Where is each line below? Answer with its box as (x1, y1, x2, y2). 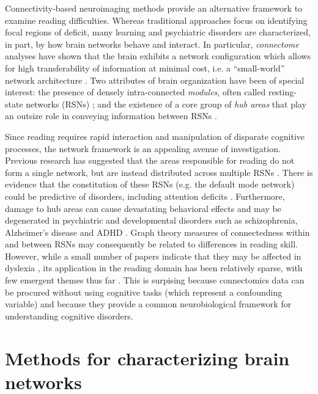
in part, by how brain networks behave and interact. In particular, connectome (5, 37, 299, 50)
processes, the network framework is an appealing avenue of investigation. (5, 142, 281, 155)
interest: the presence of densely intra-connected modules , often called (5, 86, 266, 98)
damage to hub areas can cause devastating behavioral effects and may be (5, 202, 281, 214)
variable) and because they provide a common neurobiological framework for (5, 297, 292, 310)
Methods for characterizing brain (5, 345, 290, 370)
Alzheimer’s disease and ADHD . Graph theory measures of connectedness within (5, 225, 310, 238)
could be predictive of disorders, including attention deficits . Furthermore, (5, 189, 285, 202)
